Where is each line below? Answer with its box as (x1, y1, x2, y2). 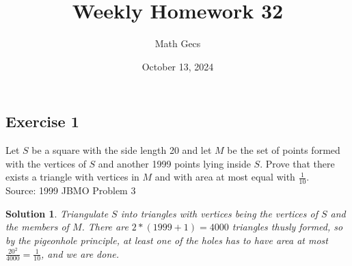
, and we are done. (41, 246, 120, 261)
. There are (81, 220, 128, 234)
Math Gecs (154, 36, 201, 51)
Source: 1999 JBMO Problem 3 (5, 183, 136, 198)
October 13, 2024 (141, 59, 214, 73)
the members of (5, 220, 69, 234)
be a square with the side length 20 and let (31, 143, 212, 157)
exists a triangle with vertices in (5, 170, 139, 184)
